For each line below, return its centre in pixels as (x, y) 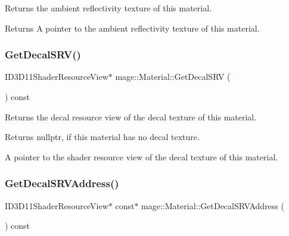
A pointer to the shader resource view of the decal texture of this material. (142, 156)
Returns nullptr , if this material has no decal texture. (102, 137)
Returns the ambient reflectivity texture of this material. (108, 8)
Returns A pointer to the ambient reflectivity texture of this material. (132, 28)
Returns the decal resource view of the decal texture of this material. (131, 117)
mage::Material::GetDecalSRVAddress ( (213, 205)
